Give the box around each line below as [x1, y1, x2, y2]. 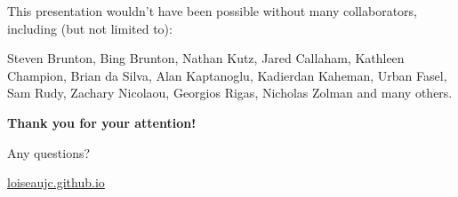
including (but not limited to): [7, 19, 173, 37]
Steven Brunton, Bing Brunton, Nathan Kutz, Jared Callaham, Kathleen [7, 49, 405, 67]
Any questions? [7, 143, 91, 162]
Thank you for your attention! [7, 113, 197, 131]
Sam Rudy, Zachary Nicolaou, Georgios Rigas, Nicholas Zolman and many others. [7, 83, 453, 102]
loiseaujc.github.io [7, 173, 105, 192]
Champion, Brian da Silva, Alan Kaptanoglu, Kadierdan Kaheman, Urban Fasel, [7, 66, 447, 84]
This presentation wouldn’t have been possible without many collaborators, [7, 2, 417, 20]
